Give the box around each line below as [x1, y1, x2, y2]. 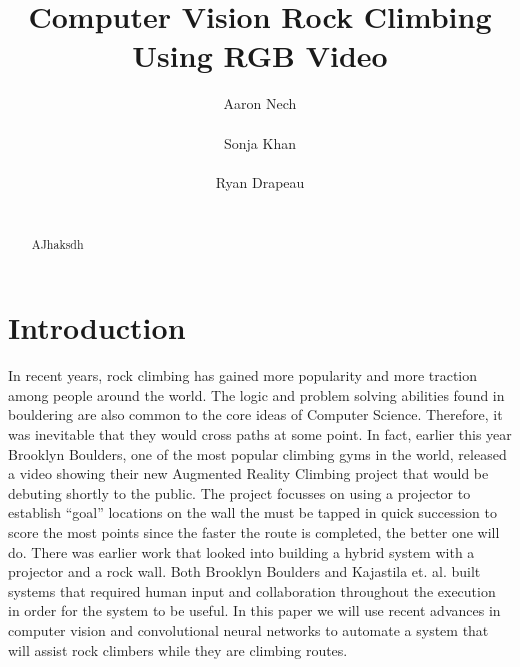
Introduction [8, 307, 186, 348]
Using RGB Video [132, 35, 388, 76]
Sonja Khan [224, 132, 296, 153]
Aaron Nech [223, 93, 297, 114]
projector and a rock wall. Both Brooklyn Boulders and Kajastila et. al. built [8, 561, 481, 582]
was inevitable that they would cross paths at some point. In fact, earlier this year [8, 424, 512, 445]
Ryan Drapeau [215, 171, 305, 192]
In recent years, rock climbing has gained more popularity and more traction [8, 365, 478, 386]
